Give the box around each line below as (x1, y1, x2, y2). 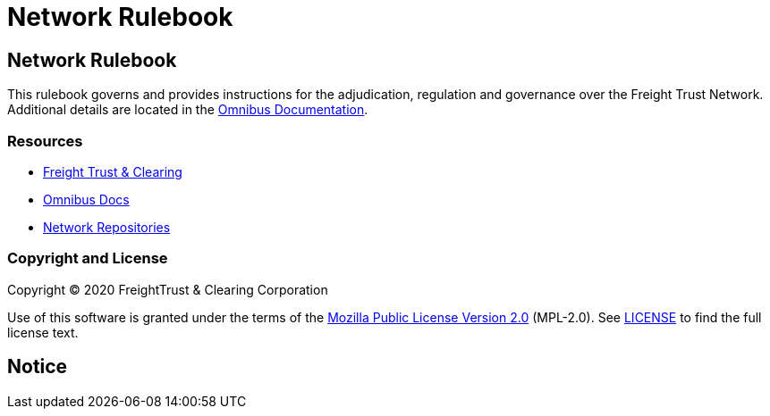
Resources (7, 131, 83, 150)
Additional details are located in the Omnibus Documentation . (7, 102, 368, 118)
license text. (7, 324, 79, 340)
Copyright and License (7, 249, 168, 268)
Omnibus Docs (43, 191, 130, 207)
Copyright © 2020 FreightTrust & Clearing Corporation (7, 281, 328, 297)
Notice (7, 355, 68, 379)
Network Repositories (43, 219, 171, 235)
